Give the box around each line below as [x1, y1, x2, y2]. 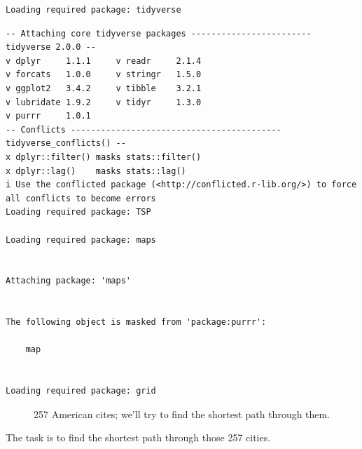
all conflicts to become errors [6, 193, 156, 203]
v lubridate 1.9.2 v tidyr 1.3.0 [6, 97, 202, 107]
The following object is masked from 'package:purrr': [6, 317, 267, 328]
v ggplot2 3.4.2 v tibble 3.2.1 [6, 83, 202, 93]
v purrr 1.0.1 [6, 111, 91, 121]
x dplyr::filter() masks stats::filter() [6, 152, 202, 162]
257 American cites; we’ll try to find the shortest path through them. [34, 406, 330, 421]
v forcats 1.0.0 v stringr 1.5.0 [6, 69, 202, 80]
